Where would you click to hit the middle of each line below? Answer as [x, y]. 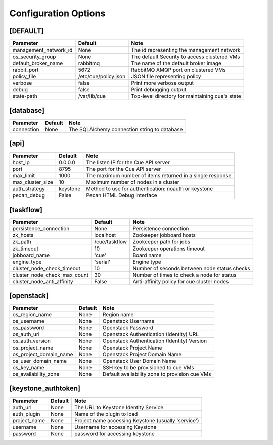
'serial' [102, 262]
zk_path [22, 241]
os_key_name [29, 368]
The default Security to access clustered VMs [186, 57]
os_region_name [32, 315]
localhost [105, 235]
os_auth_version [31, 341]
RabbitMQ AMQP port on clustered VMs [178, 70]
